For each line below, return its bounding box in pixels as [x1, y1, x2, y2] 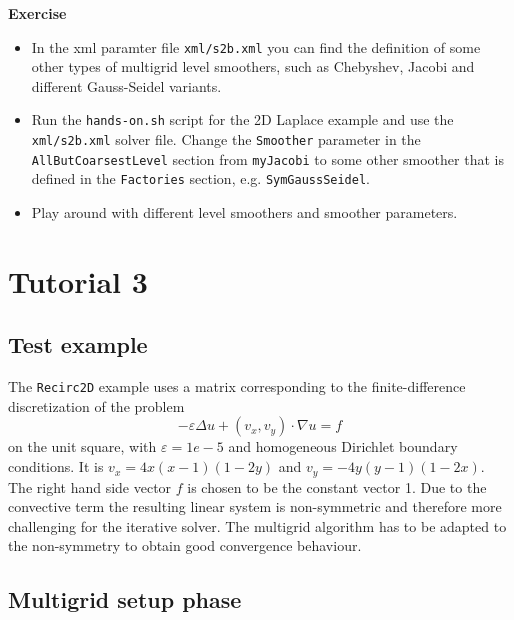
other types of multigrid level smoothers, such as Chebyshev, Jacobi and [31, 56, 475, 77]
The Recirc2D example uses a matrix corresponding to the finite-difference [8, 376, 466, 397]
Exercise [8, 3, 67, 23]
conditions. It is [8, 456, 104, 477]
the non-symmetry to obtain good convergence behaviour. [8, 535, 362, 556]
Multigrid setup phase [8, 584, 242, 615]
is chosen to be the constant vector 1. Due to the [187, 476, 487, 497]
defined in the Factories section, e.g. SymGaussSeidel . [31, 168, 371, 189]
